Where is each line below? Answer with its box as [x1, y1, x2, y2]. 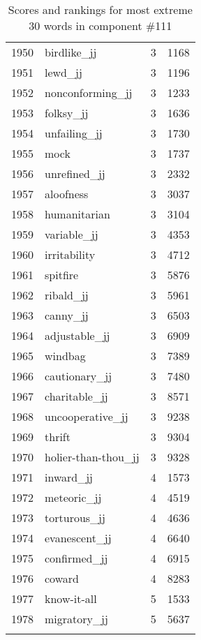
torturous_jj [45, 509, 105, 526]
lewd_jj [45, 64, 82, 80]
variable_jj [45, 226, 98, 242]
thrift [45, 429, 70, 445]
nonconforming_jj [45, 84, 133, 101]
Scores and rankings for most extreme [8, 1, 193, 17]
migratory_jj [45, 611, 108, 627]
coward [45, 570, 79, 586]
